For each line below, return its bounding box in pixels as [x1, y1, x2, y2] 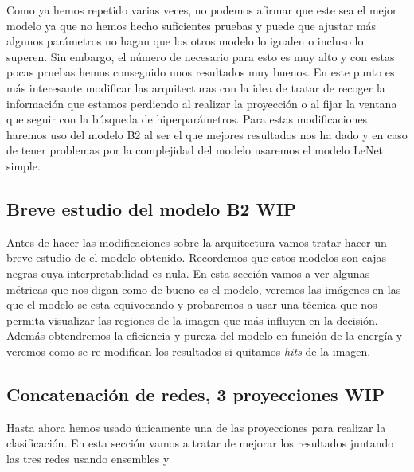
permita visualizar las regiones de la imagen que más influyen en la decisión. [6, 311, 378, 328]
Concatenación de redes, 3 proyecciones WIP [6, 381, 385, 406]
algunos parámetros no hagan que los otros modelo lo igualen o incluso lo [6, 33, 364, 49]
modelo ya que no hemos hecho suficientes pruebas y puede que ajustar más [6, 17, 377, 33]
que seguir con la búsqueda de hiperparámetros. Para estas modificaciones [6, 111, 368, 127]
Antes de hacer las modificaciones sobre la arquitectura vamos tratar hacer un [6, 233, 387, 250]
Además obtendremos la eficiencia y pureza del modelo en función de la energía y [6, 327, 403, 344]
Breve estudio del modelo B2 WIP [6, 196, 297, 220]
